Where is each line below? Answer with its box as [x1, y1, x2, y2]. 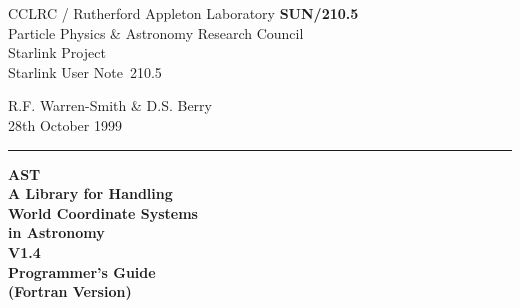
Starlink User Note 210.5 [8, 61, 162, 82]
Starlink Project [8, 42, 106, 63]
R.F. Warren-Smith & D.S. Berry [8, 95, 212, 116]
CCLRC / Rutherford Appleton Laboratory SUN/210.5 [8, 3, 359, 23]
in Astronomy [8, 222, 105, 243]
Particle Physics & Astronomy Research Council [8, 22, 304, 43]
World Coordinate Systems [8, 202, 198, 223]
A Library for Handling [8, 183, 173, 204]
